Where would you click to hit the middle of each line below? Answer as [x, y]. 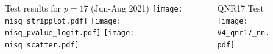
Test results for [33, 8]
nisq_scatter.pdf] [42, 45]
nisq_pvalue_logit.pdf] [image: [70, 33]
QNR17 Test [240, 8]
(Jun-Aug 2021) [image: [137, 8]
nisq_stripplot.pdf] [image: [63, 21]
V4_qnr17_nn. [243, 33]
